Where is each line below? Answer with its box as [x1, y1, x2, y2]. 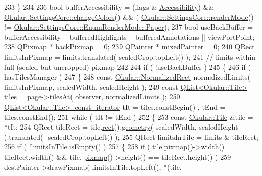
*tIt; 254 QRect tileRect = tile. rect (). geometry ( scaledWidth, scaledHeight [4, 121, 239, 132]
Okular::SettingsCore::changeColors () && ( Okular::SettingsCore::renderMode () [4, 11, 254, 22]
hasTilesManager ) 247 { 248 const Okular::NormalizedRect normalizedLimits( [4, 71, 250, 82]
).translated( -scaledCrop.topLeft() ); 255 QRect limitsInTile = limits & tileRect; [4, 131, 258, 142]
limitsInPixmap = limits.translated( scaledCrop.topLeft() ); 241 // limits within [4, 51, 256, 62]
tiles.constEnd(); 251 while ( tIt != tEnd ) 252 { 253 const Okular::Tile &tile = [4, 111, 253, 122]
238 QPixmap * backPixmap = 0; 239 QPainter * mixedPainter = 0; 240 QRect [4, 41, 255, 52]
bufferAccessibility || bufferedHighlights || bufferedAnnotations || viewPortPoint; [4, 31, 255, 42]
